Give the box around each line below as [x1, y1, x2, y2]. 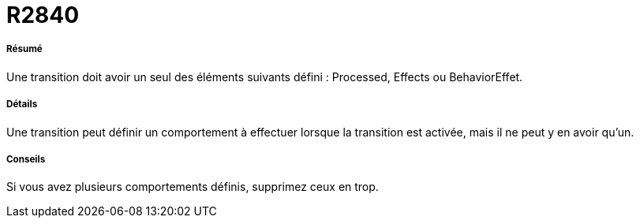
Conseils [6, 153, 46, 165]
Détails [6, 99, 38, 110]
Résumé [6, 43, 43, 55]
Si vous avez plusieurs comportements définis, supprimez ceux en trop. [6, 180, 379, 194]
